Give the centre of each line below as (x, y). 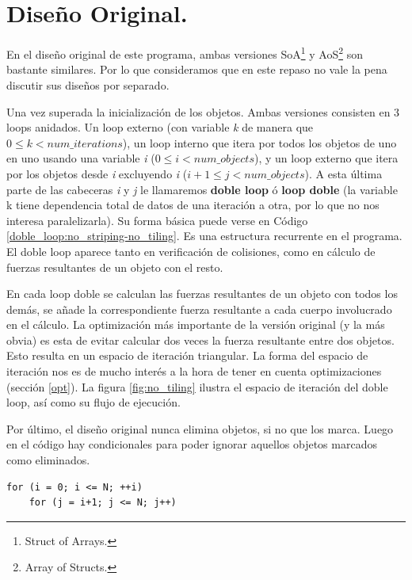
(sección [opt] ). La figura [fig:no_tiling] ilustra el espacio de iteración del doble (197, 386)
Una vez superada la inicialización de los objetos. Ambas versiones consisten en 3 (203, 111)
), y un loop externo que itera (326, 158)
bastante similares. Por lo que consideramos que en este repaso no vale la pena (197, 69)
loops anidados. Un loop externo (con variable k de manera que (160, 127)
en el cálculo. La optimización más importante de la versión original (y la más (196, 324)
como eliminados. (48, 460)
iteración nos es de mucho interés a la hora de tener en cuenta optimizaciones (194, 371)
